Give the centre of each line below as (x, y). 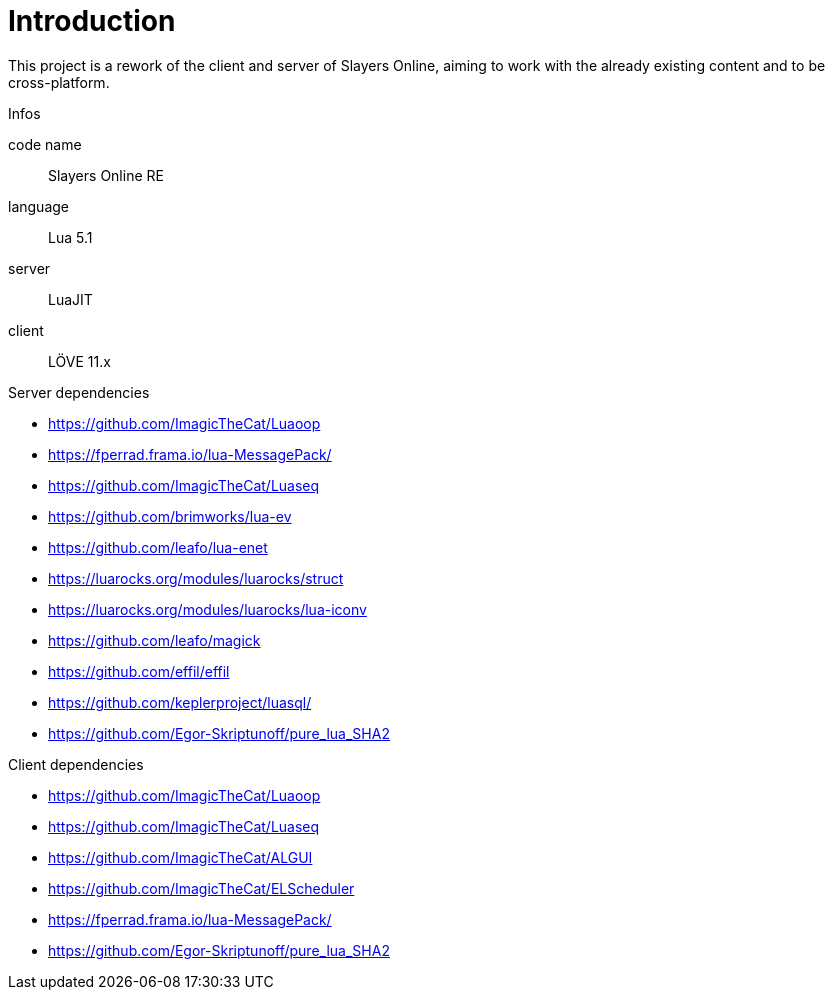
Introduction (92, 21)
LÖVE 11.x (79, 361)
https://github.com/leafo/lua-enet (158, 547)
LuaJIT (70, 299)
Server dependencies (79, 392)
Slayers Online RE (106, 175)
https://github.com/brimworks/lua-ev (170, 516)
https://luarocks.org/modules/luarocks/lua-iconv (207, 609)
